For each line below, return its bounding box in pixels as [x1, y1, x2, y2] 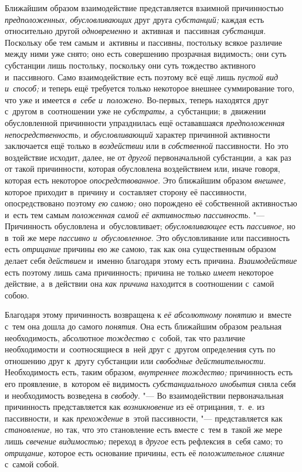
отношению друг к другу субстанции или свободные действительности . [5, 354, 266, 366]
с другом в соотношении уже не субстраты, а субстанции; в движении [5, 105, 266, 117]
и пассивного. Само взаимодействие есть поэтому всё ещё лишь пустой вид [5, 70, 278, 83]
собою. [5, 288, 29, 301]
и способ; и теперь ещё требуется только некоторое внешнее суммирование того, [5, 82, 294, 94]
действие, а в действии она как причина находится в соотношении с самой [5, 277, 274, 290]
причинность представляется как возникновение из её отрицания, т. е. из [5, 400, 265, 413]
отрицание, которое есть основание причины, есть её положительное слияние [5, 446, 285, 459]
